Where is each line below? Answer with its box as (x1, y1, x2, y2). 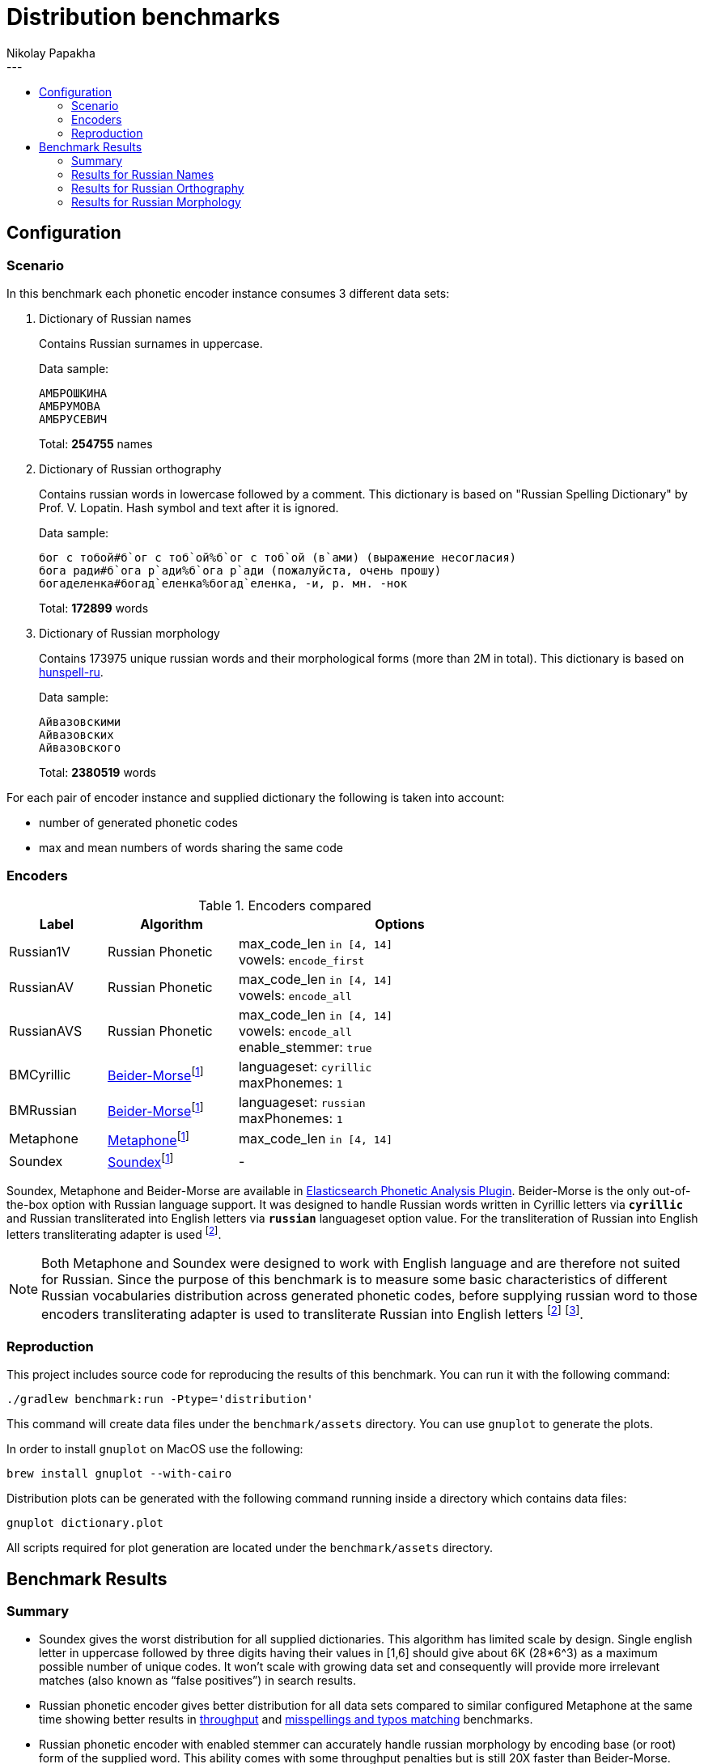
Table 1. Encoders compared (198, 897, 371, 914)
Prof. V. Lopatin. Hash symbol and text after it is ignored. (39, 500, 339, 515)
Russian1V (9, 943, 70, 960)
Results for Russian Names (71, 167, 214, 181)
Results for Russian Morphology (71, 194, 241, 209)
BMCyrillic (9, 1066, 71, 1083)
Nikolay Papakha (6, 45, 95, 60)
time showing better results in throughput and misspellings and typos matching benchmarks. (39, 1712, 533, 1727)
